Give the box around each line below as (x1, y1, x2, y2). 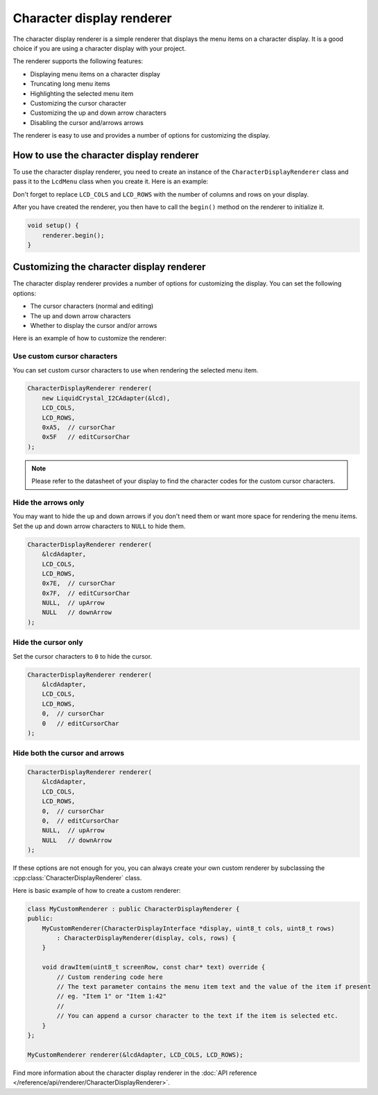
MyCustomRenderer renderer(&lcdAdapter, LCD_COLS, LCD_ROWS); (27, 1051, 243, 1059)
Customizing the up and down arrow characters (30, 108, 166, 117)
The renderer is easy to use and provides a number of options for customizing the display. (12, 131, 270, 140)
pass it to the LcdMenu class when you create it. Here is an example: (12, 177, 209, 186)
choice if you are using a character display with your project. (12, 44, 187, 52)
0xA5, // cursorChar (42, 424, 116, 431)
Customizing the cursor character (30, 99, 126, 107)
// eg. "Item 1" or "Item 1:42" (56, 992, 166, 1001)
